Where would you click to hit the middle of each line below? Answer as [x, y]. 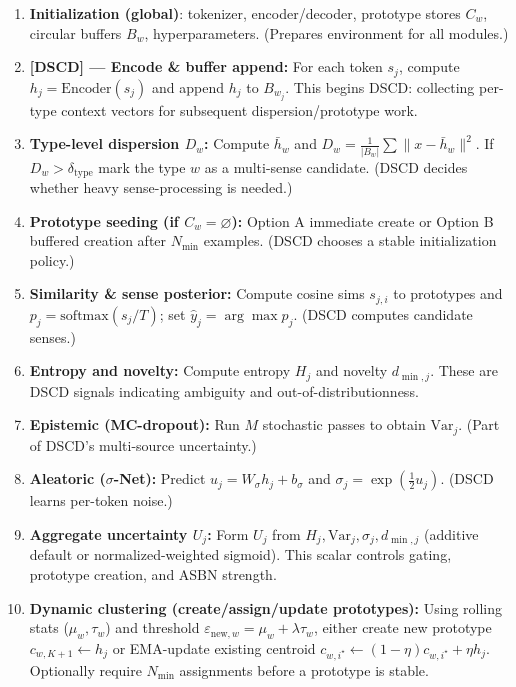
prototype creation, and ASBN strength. [153, 574]
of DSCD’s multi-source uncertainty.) [143, 444]
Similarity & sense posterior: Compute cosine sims [197, 293]
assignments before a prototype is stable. [304, 669]
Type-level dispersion [104, 143]
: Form [228, 534]
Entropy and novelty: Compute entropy [160, 370]
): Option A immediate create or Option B [362, 220]
